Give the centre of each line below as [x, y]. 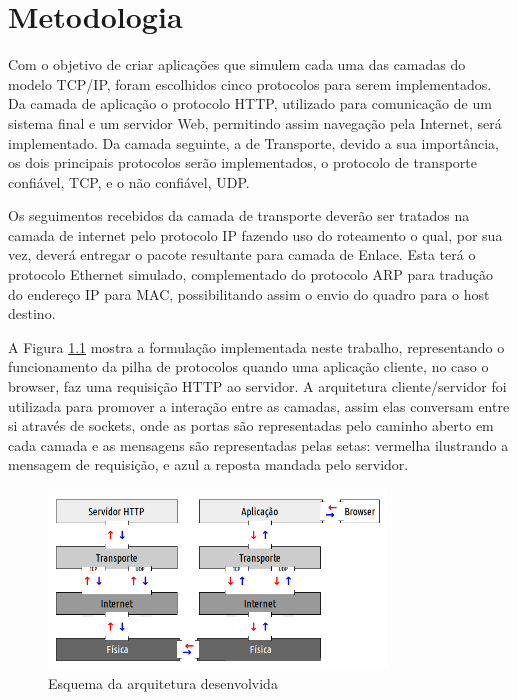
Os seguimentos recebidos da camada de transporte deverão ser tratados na [239, 215]
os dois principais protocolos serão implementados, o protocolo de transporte [242, 162]
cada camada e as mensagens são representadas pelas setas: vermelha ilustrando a [258, 444]
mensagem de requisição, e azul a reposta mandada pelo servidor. [208, 464]
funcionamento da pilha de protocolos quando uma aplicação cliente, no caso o [248, 366]
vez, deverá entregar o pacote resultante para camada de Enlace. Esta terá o [242, 254]
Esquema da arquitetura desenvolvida [163, 682]
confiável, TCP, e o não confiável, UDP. [129, 181]
